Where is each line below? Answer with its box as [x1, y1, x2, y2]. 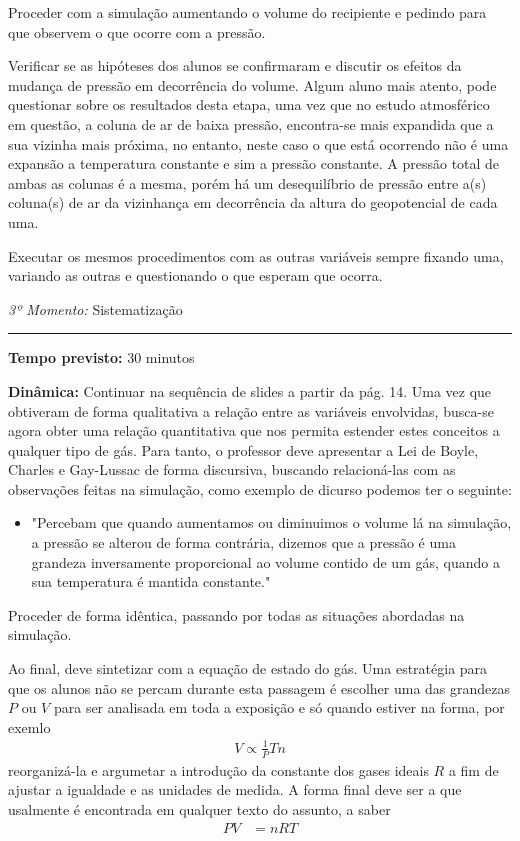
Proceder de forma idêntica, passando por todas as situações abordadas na [8, 604, 465, 625]
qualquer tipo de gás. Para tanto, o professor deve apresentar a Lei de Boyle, [8, 439, 479, 460]
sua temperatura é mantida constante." [31, 571, 271, 592]
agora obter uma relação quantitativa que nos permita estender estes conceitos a [8, 420, 500, 441]
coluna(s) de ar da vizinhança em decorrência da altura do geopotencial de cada [8, 192, 498, 213]
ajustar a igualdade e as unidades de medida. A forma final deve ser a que [8, 779, 462, 800]
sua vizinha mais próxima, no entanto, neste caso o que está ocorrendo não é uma [8, 133, 509, 154]
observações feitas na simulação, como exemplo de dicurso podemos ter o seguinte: [8, 478, 512, 499]
